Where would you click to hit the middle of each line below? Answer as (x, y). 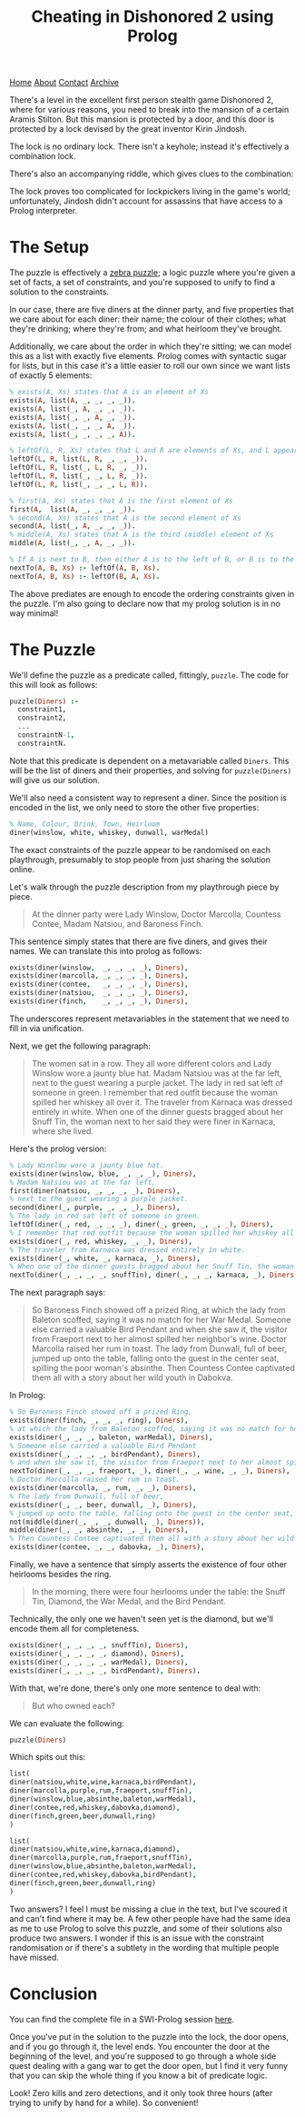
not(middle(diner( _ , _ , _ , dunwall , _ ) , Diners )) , (107, 1522)
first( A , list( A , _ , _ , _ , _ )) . (73, 509)
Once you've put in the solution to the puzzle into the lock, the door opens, (149, 2036)
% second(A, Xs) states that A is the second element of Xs (126, 518)
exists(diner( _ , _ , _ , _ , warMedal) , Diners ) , (99, 1662)
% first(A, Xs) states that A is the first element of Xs (121, 501)
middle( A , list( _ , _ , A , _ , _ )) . (73, 543)
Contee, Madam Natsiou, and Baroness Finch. (118, 923)
